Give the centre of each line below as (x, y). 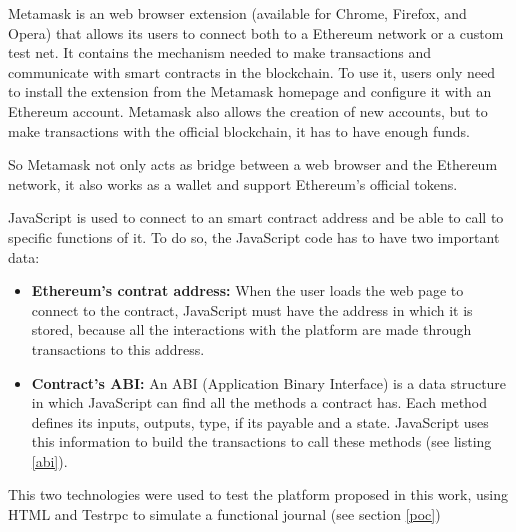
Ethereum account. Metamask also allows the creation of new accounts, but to (248, 110)
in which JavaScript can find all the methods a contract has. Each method (259, 402)
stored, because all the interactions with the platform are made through (251, 329)
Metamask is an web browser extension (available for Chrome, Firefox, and (237, 13)
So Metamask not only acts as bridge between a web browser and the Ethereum (253, 164)
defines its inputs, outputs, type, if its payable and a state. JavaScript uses (260, 421)
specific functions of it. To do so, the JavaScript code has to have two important (254, 236)
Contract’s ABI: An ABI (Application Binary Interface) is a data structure (269, 382)
